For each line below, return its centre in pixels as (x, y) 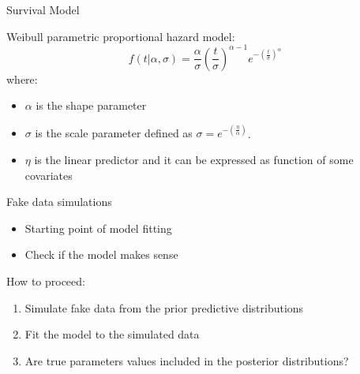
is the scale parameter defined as (114, 133)
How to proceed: (46, 280)
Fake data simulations (59, 202)
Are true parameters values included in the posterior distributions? (187, 360)
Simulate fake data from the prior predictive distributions (164, 307)
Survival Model (43, 9)
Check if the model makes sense (101, 254)
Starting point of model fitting (98, 228)
